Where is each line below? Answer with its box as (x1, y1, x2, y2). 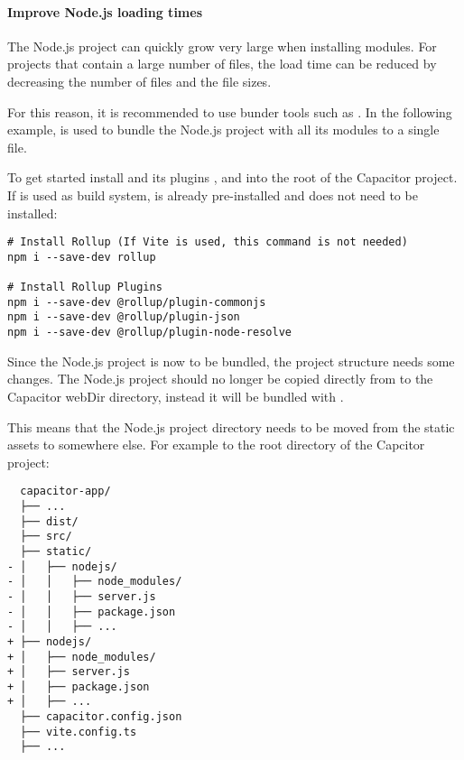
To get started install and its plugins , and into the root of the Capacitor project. (7, 168, 458, 187)
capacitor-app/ (20, 485, 111, 498)
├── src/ (20, 530, 72, 543)
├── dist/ (20, 514, 79, 528)
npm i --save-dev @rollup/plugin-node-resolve (7, 326, 292, 339)
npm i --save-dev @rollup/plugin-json (7, 310, 240, 324)
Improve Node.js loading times (7, 2, 202, 21)
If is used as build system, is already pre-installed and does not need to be (7, 185, 418, 204)
